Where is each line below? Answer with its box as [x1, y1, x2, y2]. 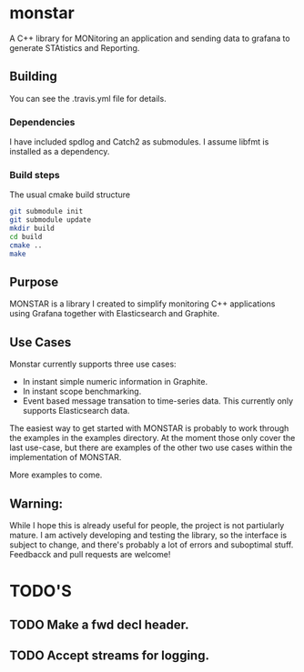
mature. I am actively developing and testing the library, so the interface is [9, 530, 288, 541]
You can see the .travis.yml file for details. [9, 93, 167, 104]
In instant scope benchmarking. [22, 386, 142, 397]
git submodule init [9, 207, 84, 216]
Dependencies [9, 115, 76, 128]
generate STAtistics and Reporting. [9, 42, 140, 53]
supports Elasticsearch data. [22, 406, 130, 416]
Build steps [9, 168, 61, 181]
